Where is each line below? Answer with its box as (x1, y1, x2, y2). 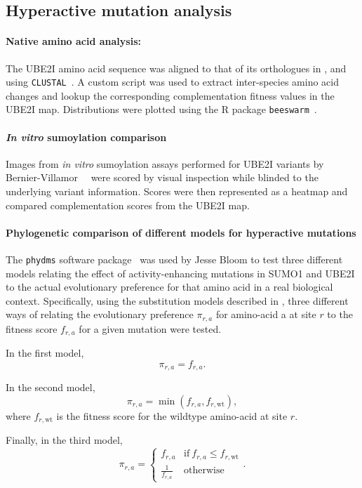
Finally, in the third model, (6, 433, 123, 447)
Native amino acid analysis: (6, 34, 141, 48)
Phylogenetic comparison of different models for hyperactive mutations (6, 225, 356, 239)
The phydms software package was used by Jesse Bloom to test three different (6, 252, 343, 267)
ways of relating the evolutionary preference (6, 307, 194, 322)
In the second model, (6, 380, 95, 395)
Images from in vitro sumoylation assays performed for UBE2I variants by (6, 156, 324, 171)
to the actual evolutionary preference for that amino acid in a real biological (6, 279, 333, 294)
